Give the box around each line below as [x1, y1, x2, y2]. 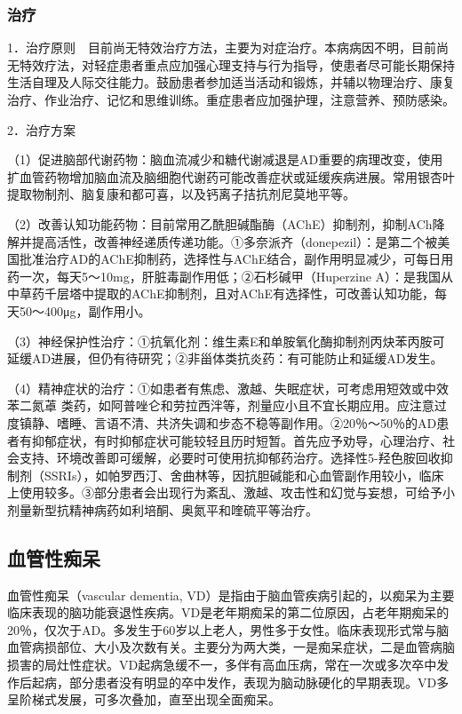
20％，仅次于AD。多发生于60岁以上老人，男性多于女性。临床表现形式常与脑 [7, 620, 450, 639]
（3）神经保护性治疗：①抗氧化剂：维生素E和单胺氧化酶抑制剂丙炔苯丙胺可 [7, 331, 445, 350]
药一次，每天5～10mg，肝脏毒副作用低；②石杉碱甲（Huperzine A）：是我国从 [7, 266, 454, 285]
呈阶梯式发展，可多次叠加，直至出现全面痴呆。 [7, 690, 281, 709]
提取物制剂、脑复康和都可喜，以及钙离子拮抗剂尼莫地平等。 [7, 185, 355, 203]
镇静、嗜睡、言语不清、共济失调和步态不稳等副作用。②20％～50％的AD [19, 413, 437, 432]
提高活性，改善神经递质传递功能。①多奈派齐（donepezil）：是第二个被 [31, 232, 438, 250]
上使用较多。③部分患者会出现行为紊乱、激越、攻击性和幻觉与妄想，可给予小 [7, 483, 455, 502]
